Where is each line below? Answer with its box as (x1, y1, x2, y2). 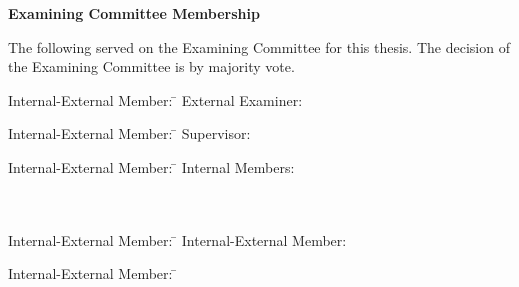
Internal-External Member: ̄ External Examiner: (8, 89, 303, 110)
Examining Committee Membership (8, 3, 260, 23)
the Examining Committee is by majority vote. (8, 56, 295, 77)
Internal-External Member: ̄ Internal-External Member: (8, 229, 347, 250)
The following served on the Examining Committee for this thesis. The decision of (8, 36, 510, 57)
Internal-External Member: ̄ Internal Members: (8, 156, 295, 177)
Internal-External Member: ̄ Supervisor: (8, 123, 251, 144)
